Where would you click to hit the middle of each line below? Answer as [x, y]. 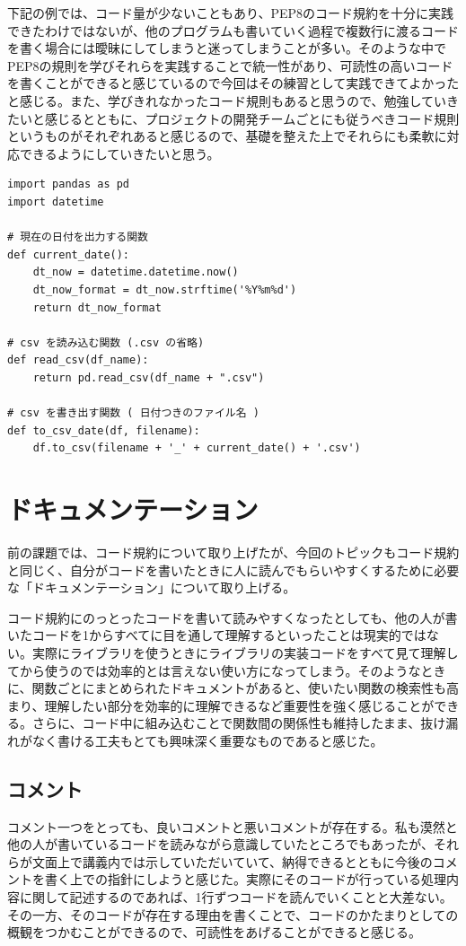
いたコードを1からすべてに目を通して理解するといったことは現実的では [217, 635]
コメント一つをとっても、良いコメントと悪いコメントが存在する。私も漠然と [233, 826]
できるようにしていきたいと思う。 [119, 153]
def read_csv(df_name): [78, 360]
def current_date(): [69, 254]
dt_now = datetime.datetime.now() [136, 272]
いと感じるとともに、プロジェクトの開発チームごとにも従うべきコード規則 [239, 118]
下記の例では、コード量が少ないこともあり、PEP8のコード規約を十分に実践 [231, 13]
